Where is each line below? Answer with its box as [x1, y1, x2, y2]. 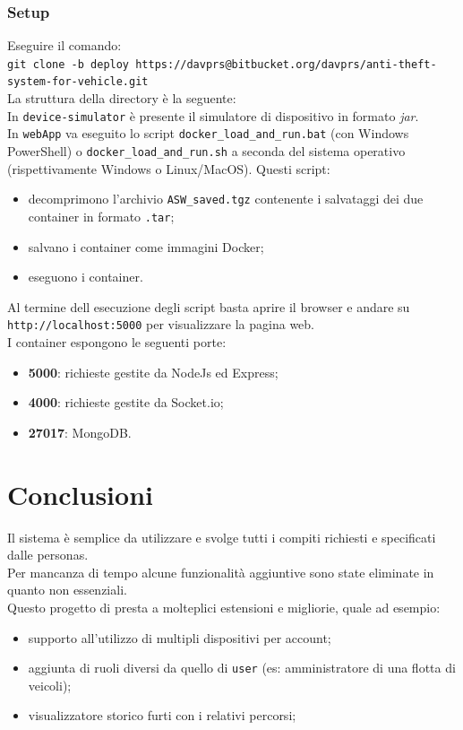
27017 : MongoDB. [28, 422, 132, 441]
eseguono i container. [28, 267, 143, 286]
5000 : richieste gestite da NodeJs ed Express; [28, 362, 279, 381]
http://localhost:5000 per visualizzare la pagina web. [7, 315, 314, 334]
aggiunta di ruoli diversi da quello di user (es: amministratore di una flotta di [28, 658, 456, 677]
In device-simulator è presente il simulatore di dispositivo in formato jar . [7, 106, 419, 125]
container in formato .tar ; [28, 206, 175, 225]
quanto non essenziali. [7, 580, 127, 599]
